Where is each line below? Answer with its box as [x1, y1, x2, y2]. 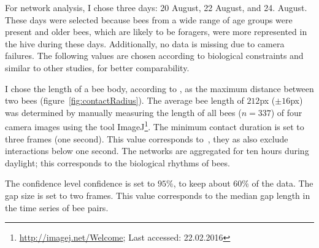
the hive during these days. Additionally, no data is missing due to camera [5, 37, 285, 50]
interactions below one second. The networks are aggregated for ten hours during [5, 144, 309, 157]
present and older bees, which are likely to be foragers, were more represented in [5, 25, 307, 38]
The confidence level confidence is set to [5, 177, 155, 190]
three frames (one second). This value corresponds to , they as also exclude [5, 132, 288, 145]
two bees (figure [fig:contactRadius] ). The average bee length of [5, 94, 244, 107]
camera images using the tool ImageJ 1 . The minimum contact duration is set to [5, 118, 304, 133]
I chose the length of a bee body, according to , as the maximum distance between [5, 82, 314, 95]
